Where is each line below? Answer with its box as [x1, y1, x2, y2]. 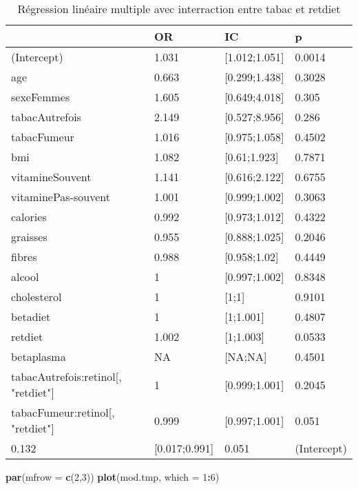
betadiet [11, 309, 51, 324]
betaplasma [11, 348, 66, 364]
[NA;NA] [224, 348, 267, 364]
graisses [11, 229, 48, 244]
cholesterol [11, 289, 62, 304]
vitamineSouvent [11, 169, 92, 185]
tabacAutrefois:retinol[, [11, 368, 122, 384]
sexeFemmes [11, 89, 70, 105]
